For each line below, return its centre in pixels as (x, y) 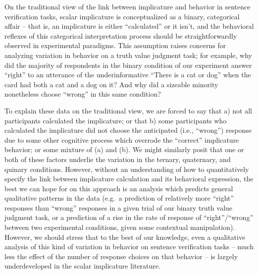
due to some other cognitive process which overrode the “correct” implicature (122, 139)
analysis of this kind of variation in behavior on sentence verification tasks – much (129, 247)
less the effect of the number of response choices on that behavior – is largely (121, 256)
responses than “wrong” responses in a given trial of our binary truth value (119, 207)
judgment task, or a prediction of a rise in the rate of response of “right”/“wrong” (129, 217)
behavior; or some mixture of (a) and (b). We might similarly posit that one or (124, 149)
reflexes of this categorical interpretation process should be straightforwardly (121, 35)
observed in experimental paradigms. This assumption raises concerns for (115, 45)
